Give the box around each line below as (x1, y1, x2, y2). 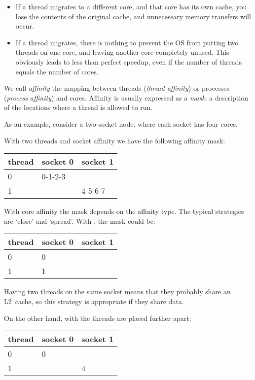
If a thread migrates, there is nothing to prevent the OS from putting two (15, 37, 239, 47)
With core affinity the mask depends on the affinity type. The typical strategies (4, 206, 244, 216)
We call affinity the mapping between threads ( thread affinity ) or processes (4, 83, 229, 93)
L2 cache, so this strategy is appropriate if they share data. (4, 296, 184, 306)
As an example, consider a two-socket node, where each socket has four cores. (4, 118, 238, 129)
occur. (15, 21, 34, 31)
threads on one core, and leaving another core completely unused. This (15, 47, 229, 57)
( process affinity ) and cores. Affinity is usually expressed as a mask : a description (4, 92, 248, 103)
